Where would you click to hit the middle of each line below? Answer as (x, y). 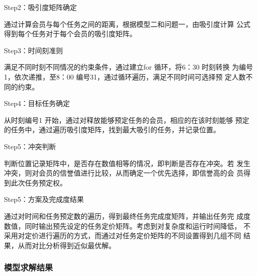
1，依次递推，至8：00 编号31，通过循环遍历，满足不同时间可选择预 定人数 (125, 76)
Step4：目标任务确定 (37, 103)
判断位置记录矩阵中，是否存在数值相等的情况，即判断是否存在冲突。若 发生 (127, 163)
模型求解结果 (29, 267)
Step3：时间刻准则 (34, 50)
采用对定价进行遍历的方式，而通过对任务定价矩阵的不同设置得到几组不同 (123, 235)
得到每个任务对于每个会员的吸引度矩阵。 (70, 34)
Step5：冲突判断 (30, 146)
